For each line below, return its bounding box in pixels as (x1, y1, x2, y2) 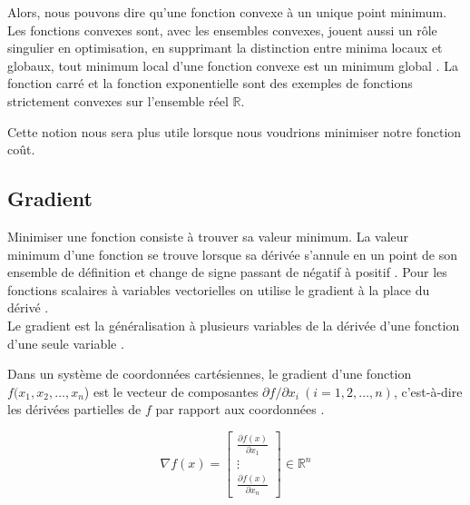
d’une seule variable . (7, 333, 124, 352)
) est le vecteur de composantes (83, 381, 259, 401)
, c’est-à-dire (393, 381, 463, 401)
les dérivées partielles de (7, 400, 142, 419)
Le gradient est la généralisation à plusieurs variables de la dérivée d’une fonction (7, 315, 460, 334)
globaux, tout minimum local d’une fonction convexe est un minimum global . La (7, 55, 458, 74)
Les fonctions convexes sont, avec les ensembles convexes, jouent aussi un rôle (7, 20, 437, 39)
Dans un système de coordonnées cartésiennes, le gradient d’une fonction (7, 364, 412, 383)
